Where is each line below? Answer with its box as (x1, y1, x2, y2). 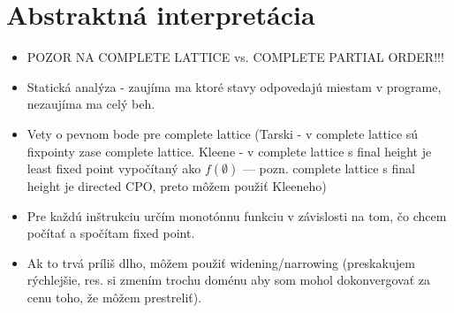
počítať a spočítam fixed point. (26, 224, 195, 242)
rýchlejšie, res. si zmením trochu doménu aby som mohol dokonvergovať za (26, 271, 430, 289)
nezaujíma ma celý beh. (26, 95, 155, 113)
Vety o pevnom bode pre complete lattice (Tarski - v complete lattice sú (26, 124, 419, 142)
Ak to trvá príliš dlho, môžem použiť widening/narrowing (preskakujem (26, 253, 415, 271)
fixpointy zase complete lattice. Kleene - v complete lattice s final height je (26, 141, 432, 160)
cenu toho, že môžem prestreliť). (26, 288, 202, 307)
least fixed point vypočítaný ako (26, 159, 201, 178)
